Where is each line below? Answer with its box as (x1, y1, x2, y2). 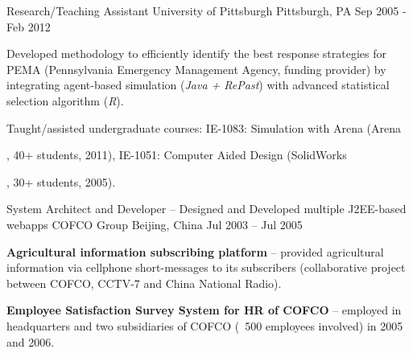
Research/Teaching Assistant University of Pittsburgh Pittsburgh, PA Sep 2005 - (6, 2, 407, 18)
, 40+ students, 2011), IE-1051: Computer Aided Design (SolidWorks (6, 146, 347, 163)
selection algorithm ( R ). (6, 92, 124, 109)
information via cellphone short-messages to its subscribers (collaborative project (6, 259, 406, 276)
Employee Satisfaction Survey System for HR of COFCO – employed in (6, 302, 402, 318)
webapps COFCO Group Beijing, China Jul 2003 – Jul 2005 (6, 215, 303, 232)
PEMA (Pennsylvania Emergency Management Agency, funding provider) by (6, 60, 386, 77)
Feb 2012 (6, 18, 51, 35)
